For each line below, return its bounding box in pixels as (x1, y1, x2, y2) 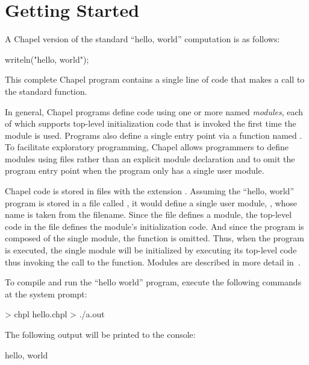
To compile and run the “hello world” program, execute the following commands (5, 276, 302, 288)
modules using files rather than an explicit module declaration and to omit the (5, 152, 295, 165)
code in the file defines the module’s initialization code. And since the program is (5, 220, 304, 232)
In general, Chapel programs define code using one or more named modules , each (5, 105, 304, 118)
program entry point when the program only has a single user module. (5, 164, 264, 177)
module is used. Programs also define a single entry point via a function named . (5, 129, 302, 141)
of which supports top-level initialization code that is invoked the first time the (5, 117, 296, 130)
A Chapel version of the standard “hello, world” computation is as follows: (5, 33, 280, 45)
